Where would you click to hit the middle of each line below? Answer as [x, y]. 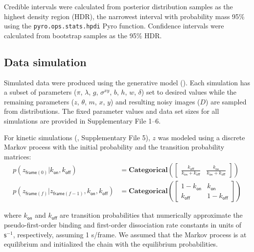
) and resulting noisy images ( [155, 101]
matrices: [18, 156]
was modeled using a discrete [201, 137]
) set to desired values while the [189, 92]
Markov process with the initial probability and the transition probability [114, 147]
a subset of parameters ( [40, 92]
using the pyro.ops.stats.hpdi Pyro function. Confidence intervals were [114, 26]
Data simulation [45, 62]
